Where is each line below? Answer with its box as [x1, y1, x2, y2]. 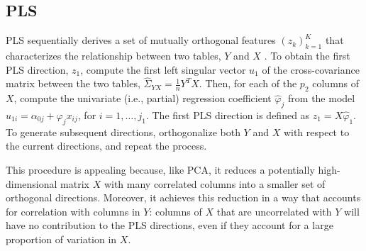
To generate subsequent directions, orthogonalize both [6, 124, 240, 139]
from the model [288, 91, 355, 106]
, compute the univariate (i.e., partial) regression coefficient [13, 91, 272, 106]
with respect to [283, 124, 350, 139]
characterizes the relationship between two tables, [6, 48, 221, 62]
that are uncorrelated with [216, 203, 332, 218]
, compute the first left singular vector [80, 62, 246, 77]
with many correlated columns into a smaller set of [104, 176, 326, 191]
